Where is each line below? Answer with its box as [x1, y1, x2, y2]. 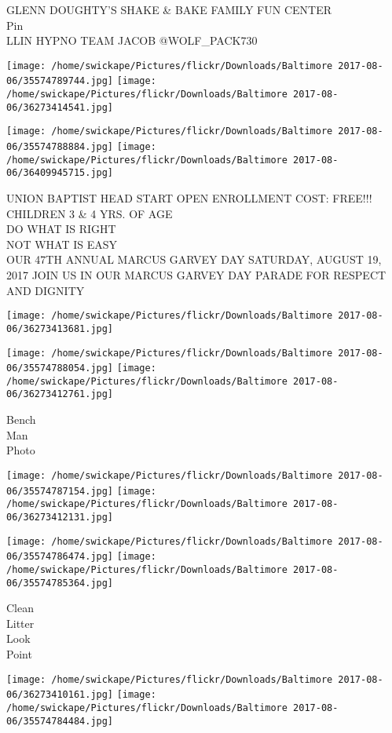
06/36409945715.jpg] [6, 167, 114, 179]
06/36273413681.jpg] [6, 323, 114, 334]
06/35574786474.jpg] [6, 551, 114, 563]
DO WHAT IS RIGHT [6, 221, 116, 237]
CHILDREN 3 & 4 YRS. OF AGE [6, 205, 173, 221]
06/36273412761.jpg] [6, 388, 114, 400]
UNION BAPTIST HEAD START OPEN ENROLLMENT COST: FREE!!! [6, 190, 372, 206]
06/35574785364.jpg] [6, 577, 114, 589]
